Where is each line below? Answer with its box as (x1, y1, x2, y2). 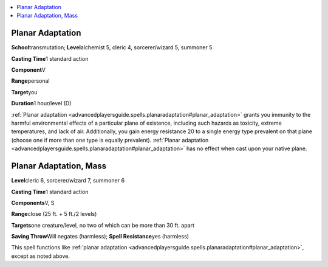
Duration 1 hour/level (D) (11, 100, 72, 107)
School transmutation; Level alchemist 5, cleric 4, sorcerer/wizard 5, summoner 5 (11, 44, 213, 51)
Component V (11, 66, 46, 74)
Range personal (11, 77, 50, 85)
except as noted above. (11, 252, 70, 260)
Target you (11, 88, 38, 95)
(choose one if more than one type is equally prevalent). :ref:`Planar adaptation (11, 136, 209, 144)
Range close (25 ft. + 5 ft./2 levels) (11, 210, 97, 218)
